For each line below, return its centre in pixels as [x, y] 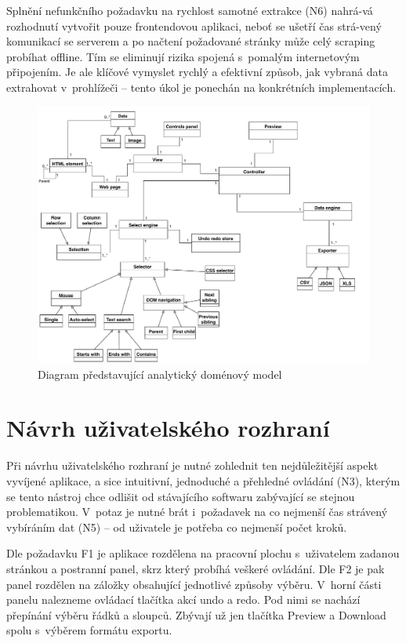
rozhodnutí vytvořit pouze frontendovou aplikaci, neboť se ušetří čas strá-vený [194, 25]
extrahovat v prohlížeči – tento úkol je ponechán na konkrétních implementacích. [201, 87]
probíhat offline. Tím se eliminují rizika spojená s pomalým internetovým [183, 56]
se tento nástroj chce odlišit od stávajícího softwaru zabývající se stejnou [181, 496]
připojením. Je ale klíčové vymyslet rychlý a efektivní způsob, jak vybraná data [198, 72]
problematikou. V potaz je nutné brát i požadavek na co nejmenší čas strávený [197, 512]
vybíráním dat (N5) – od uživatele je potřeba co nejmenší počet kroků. [177, 527]
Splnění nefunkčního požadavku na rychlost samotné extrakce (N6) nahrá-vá [190, 10]
